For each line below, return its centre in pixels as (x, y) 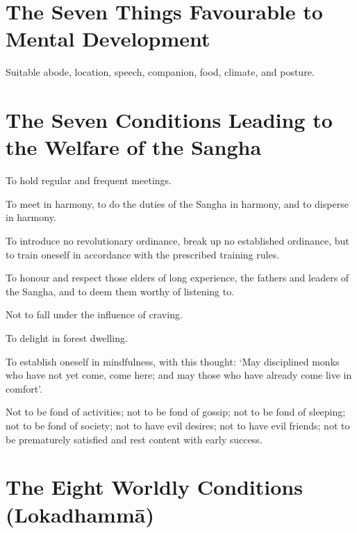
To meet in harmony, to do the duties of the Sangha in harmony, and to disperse (177, 203)
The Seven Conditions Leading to (169, 120)
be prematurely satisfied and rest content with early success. (134, 439)
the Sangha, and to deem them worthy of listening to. (120, 291)
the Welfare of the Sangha (134, 147)
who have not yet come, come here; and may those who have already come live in (179, 375)
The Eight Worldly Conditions (154, 487)
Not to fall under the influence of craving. (94, 314)
